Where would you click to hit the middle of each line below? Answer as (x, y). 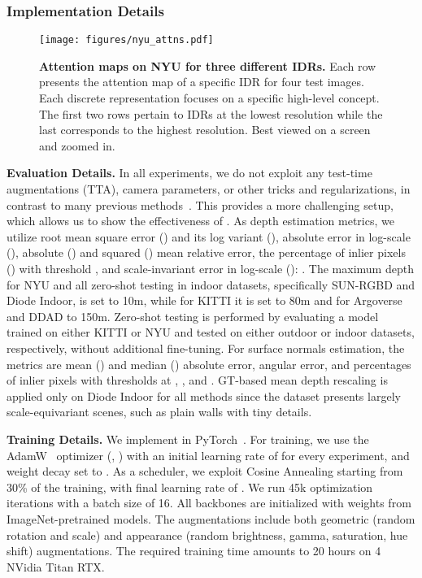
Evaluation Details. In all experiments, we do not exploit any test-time (189, 173)
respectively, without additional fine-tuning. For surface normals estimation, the (206, 348)
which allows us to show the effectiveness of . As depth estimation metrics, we (200, 221)
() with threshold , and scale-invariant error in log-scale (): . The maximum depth (210, 268)
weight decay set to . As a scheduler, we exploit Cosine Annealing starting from (205, 471)
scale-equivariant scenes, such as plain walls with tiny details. (159, 412)
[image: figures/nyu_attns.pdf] (126, 40)
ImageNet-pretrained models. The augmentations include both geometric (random (211, 518)
